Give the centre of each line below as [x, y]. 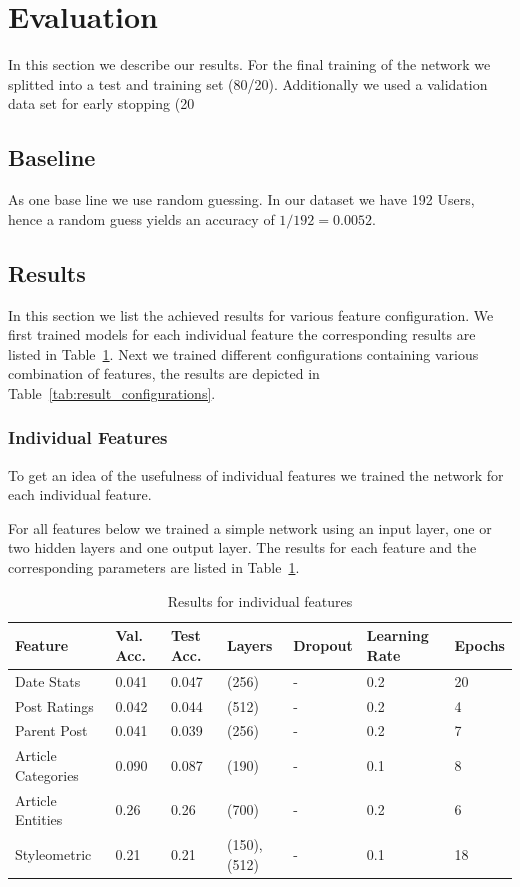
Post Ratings [54, 705]
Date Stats [48, 680]
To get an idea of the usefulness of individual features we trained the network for [256, 474]
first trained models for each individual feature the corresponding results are [242, 334]
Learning [397, 635]
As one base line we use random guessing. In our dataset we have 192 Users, [241, 199]
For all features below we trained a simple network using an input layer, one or [250, 527]
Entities [39, 819]
